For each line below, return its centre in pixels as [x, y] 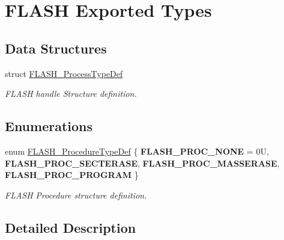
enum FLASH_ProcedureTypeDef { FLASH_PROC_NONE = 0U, [137, 151]
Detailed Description [71, 227]
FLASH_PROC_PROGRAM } [72, 175]
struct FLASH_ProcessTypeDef [64, 73]
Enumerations [49, 126]
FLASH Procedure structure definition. [76, 195]
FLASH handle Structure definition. [71, 94]
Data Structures [56, 48]
